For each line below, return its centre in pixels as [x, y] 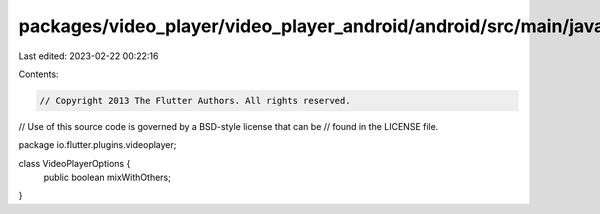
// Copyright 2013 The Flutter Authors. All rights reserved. [195, 100]
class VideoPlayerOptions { [74, 163]
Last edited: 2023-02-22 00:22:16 [88, 56]
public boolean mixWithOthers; [107, 177]
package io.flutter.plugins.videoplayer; [97, 145]
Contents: [38, 74]
